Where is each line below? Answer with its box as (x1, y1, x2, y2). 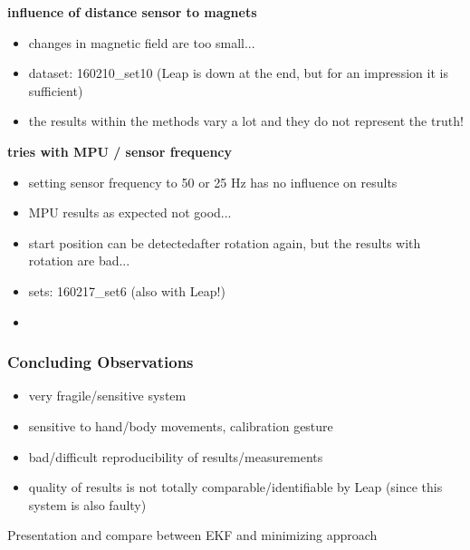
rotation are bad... (28, 251, 130, 270)
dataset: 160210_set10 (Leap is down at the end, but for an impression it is (28, 63, 448, 82)
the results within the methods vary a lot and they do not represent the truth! (28, 111, 464, 130)
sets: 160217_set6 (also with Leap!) (28, 281, 225, 300)
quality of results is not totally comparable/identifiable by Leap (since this (28, 478, 443, 497)
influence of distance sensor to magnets (7, 3, 257, 21)
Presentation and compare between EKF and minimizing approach (7, 526, 378, 545)
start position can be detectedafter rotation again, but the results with (28, 233, 421, 252)
